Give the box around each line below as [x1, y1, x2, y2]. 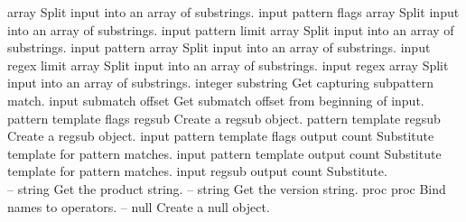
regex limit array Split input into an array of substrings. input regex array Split [7, 55, 449, 74]
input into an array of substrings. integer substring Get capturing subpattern [7, 73, 433, 92]
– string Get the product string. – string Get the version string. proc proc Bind [7, 179, 446, 198]
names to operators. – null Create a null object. [7, 197, 270, 216]
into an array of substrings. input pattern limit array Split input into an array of [7, 20, 454, 39]
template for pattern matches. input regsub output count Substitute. [7, 162, 387, 180]
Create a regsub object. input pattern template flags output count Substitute [7, 126, 434, 145]
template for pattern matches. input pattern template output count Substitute [7, 143, 442, 162]
